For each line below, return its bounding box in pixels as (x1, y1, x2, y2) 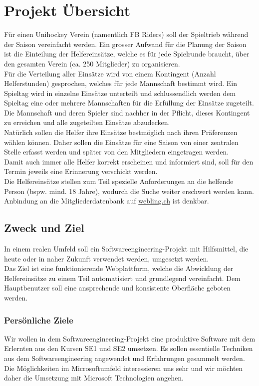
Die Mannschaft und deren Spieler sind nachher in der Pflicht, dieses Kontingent (4, 107, 250, 117)
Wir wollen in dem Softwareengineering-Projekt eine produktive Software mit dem (4, 333, 256, 343)
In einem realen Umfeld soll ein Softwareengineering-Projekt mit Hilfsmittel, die (4, 243, 249, 254)
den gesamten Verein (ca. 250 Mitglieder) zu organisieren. (4, 58, 180, 68)
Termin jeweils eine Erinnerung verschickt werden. (4, 166, 158, 176)
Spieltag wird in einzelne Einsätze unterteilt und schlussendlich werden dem (4, 87, 236, 98)
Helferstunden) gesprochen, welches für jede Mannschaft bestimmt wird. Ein (4, 78, 238, 88)
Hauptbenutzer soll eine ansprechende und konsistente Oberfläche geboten (4, 282, 231, 293)
